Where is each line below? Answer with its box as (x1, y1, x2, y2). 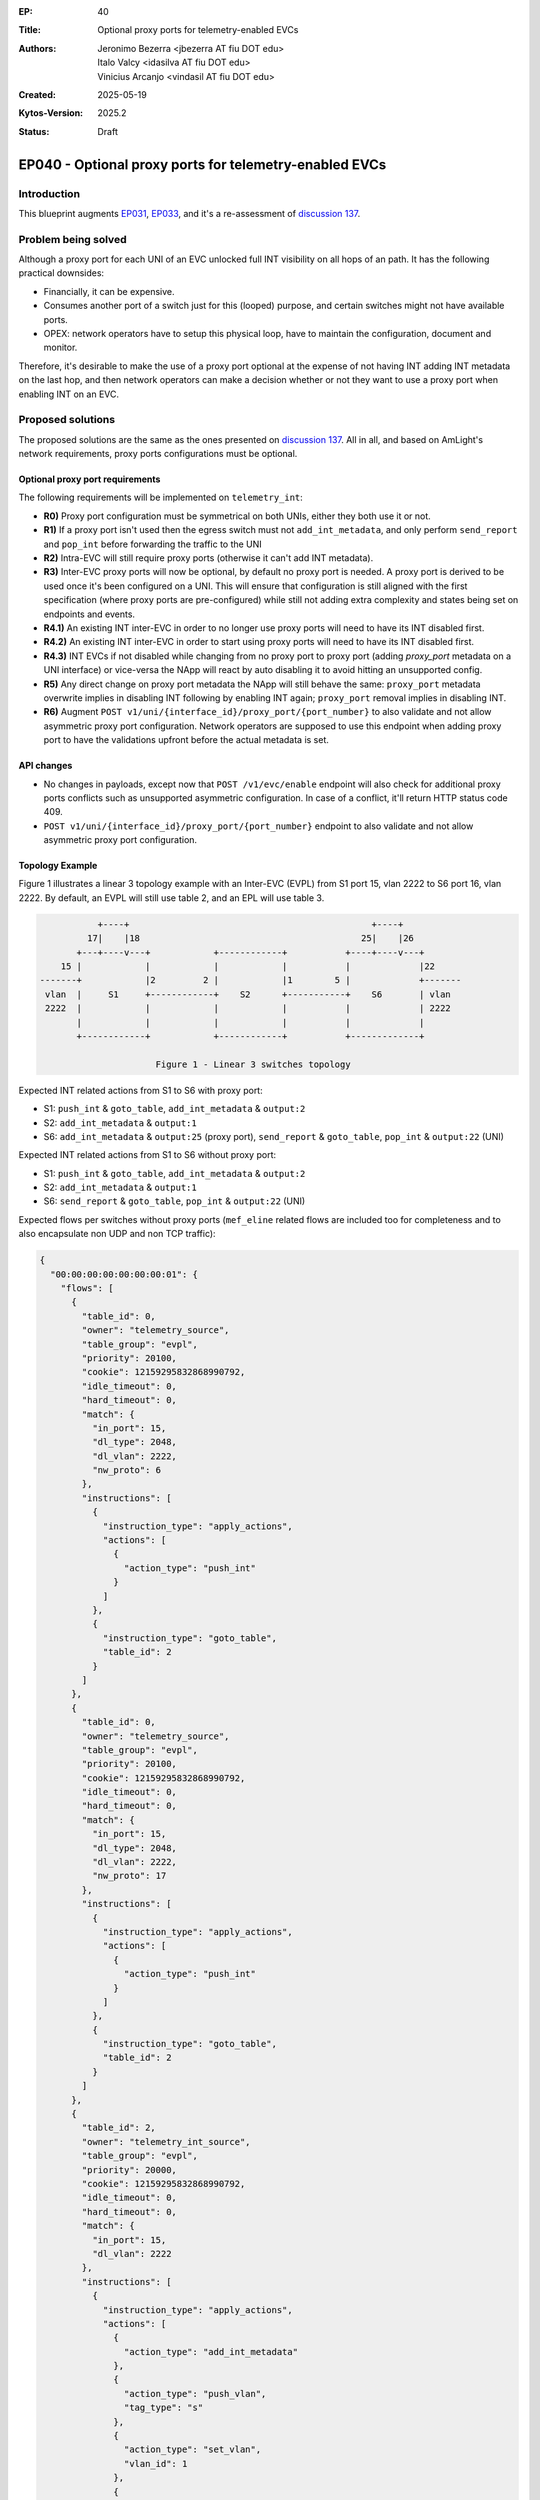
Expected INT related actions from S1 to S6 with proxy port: (18, 1084, 264, 1096)
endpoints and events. (43, 608, 135, 620)
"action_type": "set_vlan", (123, 2444, 262, 2455)
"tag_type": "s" (123, 2402, 204, 2414)
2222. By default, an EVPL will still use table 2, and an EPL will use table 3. (18, 891, 325, 904)
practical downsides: (18, 267, 105, 279)
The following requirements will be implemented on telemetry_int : (18, 491, 304, 504)
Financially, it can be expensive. (43, 285, 175, 297)
